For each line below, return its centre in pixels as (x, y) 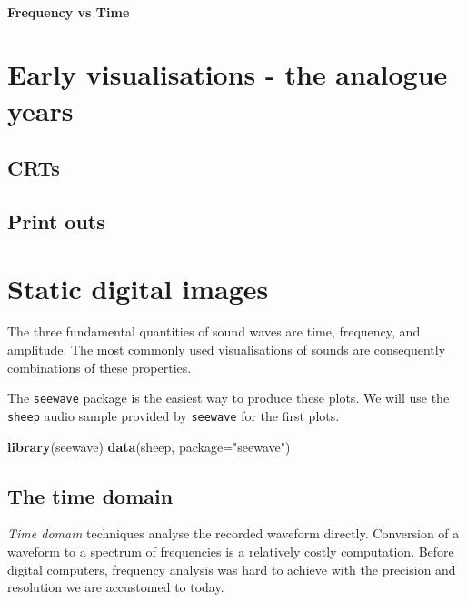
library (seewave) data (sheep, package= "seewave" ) (149, 446)
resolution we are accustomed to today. (116, 587)
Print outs (56, 221)
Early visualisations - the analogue (228, 74)
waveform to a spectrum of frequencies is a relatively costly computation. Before (231, 551)
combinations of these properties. (99, 367)
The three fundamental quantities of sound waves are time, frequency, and (214, 331)
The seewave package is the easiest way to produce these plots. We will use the (229, 398)
